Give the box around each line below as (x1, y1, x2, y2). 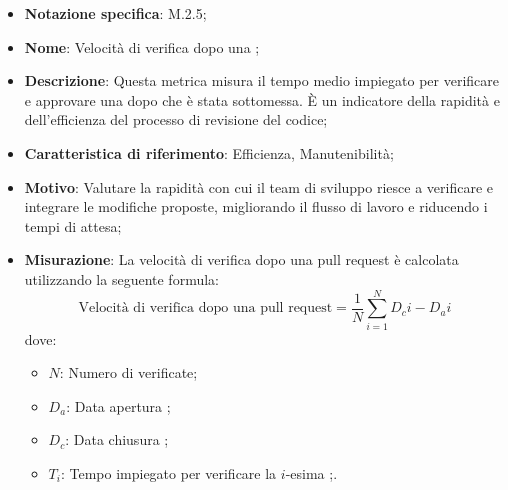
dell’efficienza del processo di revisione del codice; (24, 109, 328, 130)
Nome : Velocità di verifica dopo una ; (24, 36, 260, 57)
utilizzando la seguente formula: (24, 268, 219, 289)
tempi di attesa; (24, 215, 122, 236)
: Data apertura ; (66, 395, 171, 416)
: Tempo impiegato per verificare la (60, 463, 277, 484)
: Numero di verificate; (59, 362, 198, 383)
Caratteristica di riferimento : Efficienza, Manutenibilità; (24, 142, 394, 163)
